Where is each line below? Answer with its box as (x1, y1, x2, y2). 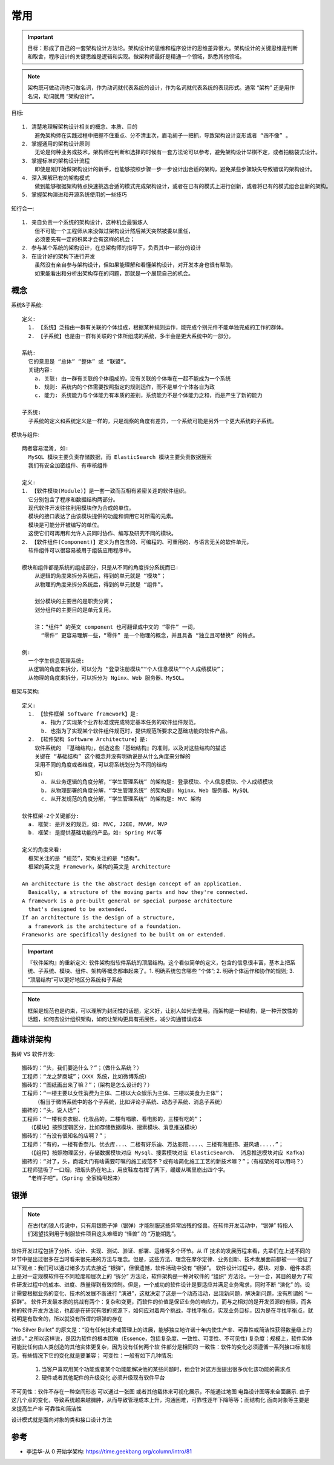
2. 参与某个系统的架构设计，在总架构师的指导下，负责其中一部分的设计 (22, 245, 201, 251)
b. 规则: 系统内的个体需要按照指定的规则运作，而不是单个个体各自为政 (34, 383, 215, 390)
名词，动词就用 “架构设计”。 (27, 92, 98, 100)
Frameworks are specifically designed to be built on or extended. (22, 932, 226, 938)
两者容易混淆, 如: (22, 445, 69, 452)
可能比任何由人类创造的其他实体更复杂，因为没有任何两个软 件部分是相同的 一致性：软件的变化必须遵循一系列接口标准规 (11, 1343, 311, 1350)
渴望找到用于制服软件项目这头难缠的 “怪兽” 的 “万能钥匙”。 (32, 1230, 180, 1237)
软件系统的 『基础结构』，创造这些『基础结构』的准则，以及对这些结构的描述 (34, 744, 226, 751)
